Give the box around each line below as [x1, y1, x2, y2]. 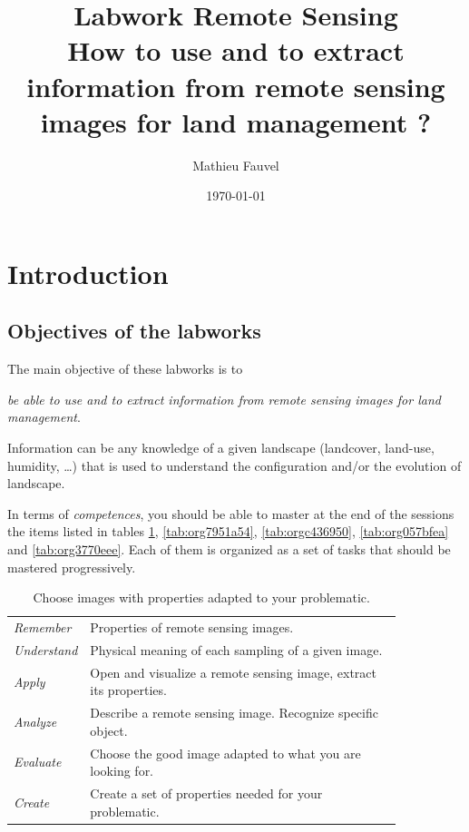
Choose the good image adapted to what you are [90, 743, 361, 762]
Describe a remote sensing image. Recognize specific [90, 703, 378, 722]
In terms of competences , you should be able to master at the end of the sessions [7, 504, 454, 523]
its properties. [90, 680, 167, 700]
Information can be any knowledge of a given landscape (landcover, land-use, [7, 438, 435, 457]
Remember [14, 618, 72, 637]
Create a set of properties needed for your [90, 784, 323, 803]
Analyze [14, 711, 57, 730]
